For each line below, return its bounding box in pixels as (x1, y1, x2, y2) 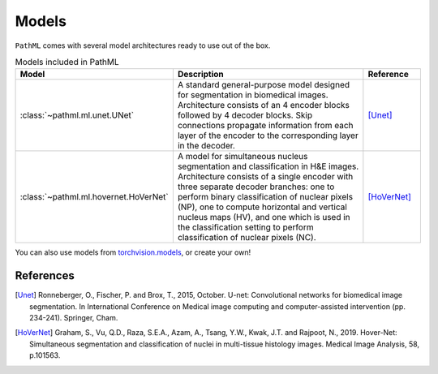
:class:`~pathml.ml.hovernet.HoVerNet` (19, 191, 170, 203)
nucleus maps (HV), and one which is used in (177, 212, 350, 223)
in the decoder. (177, 140, 235, 152)
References (15, 269, 75, 283)
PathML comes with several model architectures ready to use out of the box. (15, 41, 271, 50)
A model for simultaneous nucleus (177, 151, 308, 162)
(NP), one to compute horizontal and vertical (177, 201, 348, 213)
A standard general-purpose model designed (177, 80, 350, 91)
